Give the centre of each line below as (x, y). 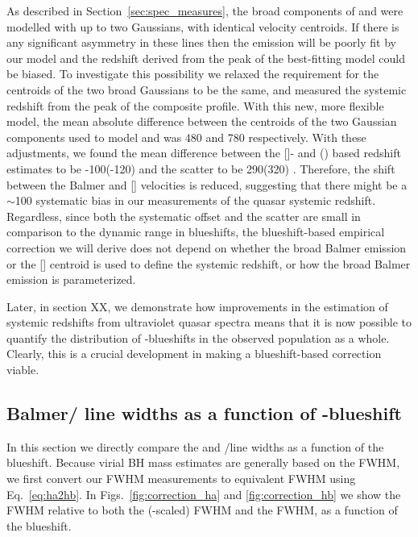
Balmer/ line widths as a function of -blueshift (204, 413)
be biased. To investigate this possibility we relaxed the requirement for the (193, 74)
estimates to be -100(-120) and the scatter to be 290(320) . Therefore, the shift (201, 168)
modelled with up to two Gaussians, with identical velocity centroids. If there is (203, 26)
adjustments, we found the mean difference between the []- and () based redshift (204, 153)
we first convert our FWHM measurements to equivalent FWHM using (181, 479)
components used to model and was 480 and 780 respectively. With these (186, 137)
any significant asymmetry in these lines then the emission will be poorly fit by (201, 42)
